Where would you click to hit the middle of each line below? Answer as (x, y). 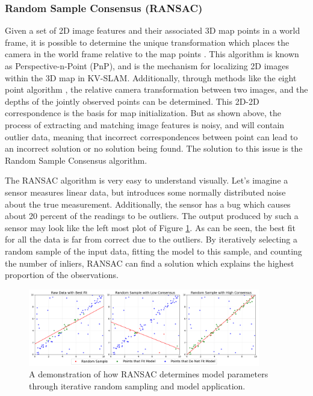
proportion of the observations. (62, 275)
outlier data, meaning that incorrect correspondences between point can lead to (151, 136)
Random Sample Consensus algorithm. (76, 160)
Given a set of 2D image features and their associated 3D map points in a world (153, 30)
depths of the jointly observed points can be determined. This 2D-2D (132, 101)
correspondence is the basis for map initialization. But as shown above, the (143, 113)
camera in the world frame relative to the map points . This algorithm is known (152, 54)
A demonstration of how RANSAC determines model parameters (149, 374)
